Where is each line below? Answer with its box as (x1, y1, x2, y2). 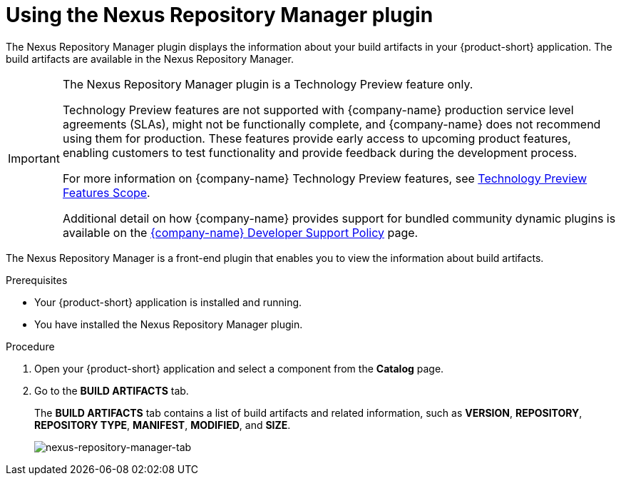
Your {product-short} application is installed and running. (34, 295, 302, 308)
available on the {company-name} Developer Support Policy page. (62, 225, 419, 240)
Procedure (6, 340, 55, 353)
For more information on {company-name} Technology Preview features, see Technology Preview (62, 171, 587, 186)
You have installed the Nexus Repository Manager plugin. (34, 318, 303, 330)
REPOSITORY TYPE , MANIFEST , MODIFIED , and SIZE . (34, 418, 291, 431)
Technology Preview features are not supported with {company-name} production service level (62, 102, 574, 117)
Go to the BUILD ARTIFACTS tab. (34, 384, 189, 397)
